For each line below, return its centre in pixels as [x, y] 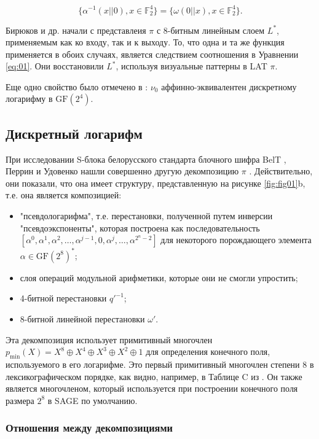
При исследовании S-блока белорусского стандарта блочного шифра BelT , [146, 159]
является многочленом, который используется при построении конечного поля [152, 388]
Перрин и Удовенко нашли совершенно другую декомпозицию [122, 171]
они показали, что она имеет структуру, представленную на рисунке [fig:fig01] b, [156, 183]
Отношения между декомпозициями [89, 428]
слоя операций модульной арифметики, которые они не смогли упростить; [159, 277]
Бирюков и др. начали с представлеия [76, 30]
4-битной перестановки [63, 298]
